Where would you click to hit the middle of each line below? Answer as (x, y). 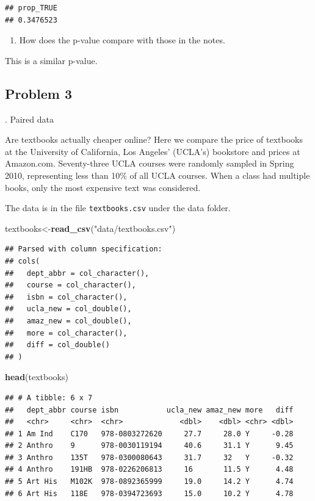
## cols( (23, 261)
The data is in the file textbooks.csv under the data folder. (118, 208)
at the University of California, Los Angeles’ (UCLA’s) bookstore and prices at (153, 151)
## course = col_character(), (71, 285)
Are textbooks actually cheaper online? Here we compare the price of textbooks (154, 139)
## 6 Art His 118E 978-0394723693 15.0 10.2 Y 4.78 (149, 493)
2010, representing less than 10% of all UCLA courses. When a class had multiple (157, 175)
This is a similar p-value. (51, 60)
